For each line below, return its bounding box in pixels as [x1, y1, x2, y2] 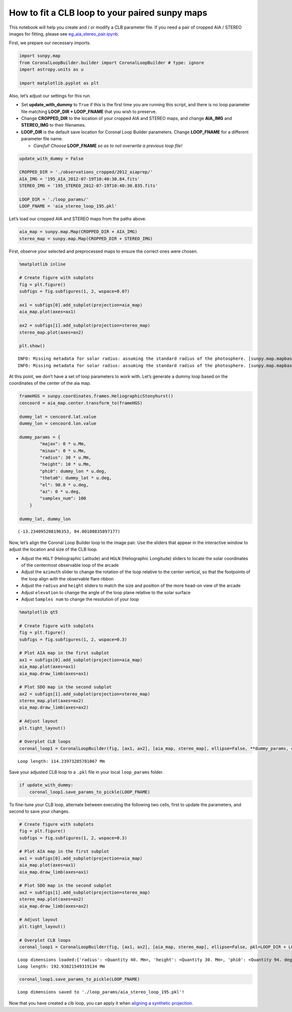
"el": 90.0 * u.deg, [39, 482, 89, 487]
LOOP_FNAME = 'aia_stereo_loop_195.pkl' [19, 204, 117, 209]
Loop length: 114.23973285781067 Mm [18, 758, 105, 764]
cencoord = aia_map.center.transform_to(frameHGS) [19, 400, 143, 406]
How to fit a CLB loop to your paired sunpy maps [9, 7, 208, 18]
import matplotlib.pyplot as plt [19, 80, 99, 86]
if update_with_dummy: [19, 782, 73, 788]
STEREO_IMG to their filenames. [21, 122, 86, 128]
